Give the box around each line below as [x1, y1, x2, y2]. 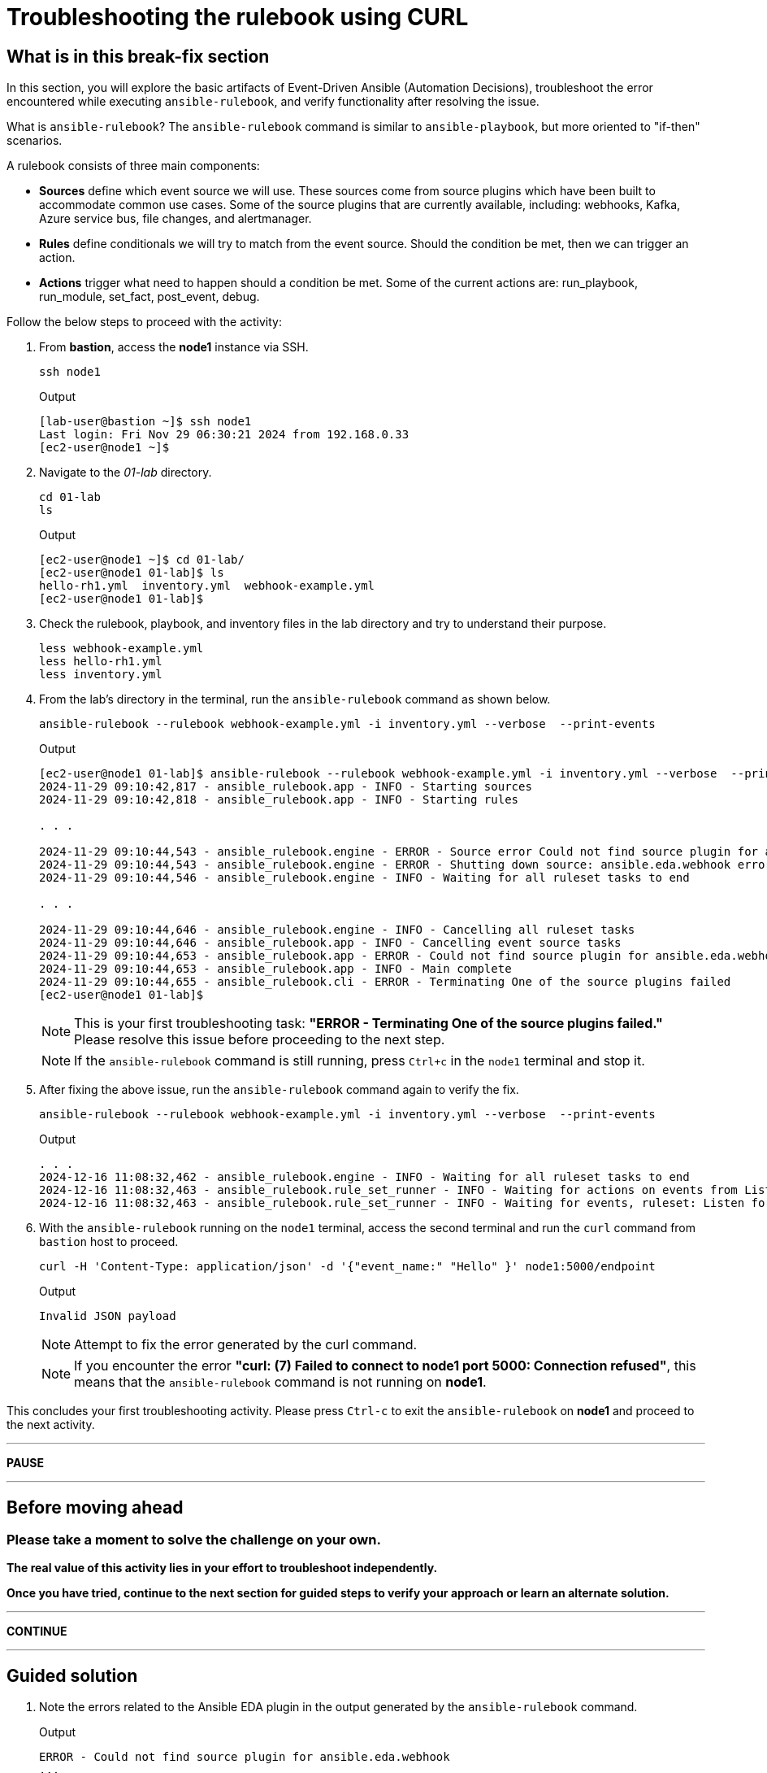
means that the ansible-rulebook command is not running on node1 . [74, 1374, 487, 1391]
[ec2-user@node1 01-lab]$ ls [39, 566, 224, 580]
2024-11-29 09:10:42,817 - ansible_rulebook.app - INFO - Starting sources [39, 780, 532, 794]
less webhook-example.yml [39, 642, 204, 656]
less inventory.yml [39, 668, 162, 682]
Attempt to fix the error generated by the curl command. [74, 1336, 418, 1353]
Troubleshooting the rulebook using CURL [6, 3, 469, 31]
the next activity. [6, 1418, 95, 1432]
